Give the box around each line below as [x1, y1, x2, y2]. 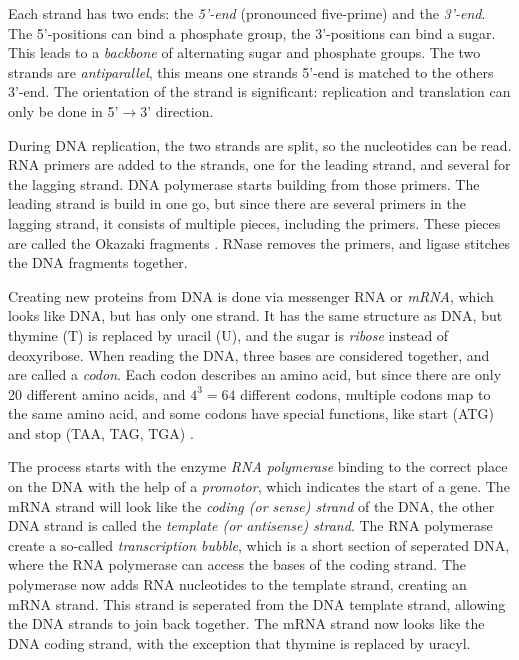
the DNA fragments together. [8, 252, 188, 273]
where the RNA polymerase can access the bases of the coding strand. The [8, 554, 467, 575]
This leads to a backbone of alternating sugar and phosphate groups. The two [8, 42, 481, 63]
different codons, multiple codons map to [240, 383, 491, 404]
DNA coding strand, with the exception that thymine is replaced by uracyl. [8, 632, 471, 653]
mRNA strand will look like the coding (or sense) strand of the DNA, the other [8, 495, 495, 516]
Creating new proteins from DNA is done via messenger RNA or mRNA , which [8, 285, 494, 306]
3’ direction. [140, 100, 214, 121]
